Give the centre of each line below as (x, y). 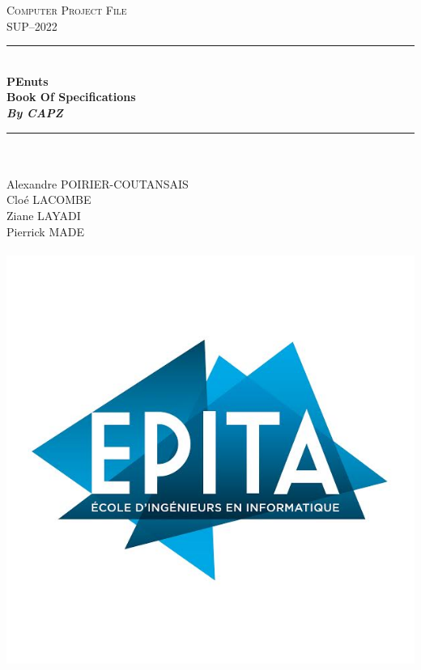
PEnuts (28, 81)
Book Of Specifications (71, 97)
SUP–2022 (32, 25)
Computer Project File (67, 10)
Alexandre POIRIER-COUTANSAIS (98, 183)
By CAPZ (35, 112)
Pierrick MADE (45, 231)
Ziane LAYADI (44, 215)
